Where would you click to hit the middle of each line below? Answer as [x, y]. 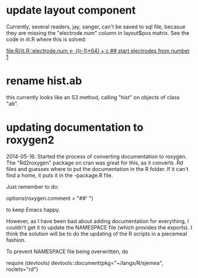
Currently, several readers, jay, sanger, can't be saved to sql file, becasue [96, 27]
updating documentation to [75, 127]
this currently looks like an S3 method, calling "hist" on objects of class [93, 97]
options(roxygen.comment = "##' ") [50, 198]
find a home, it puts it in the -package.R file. [60, 175]
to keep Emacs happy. [33, 209]
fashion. [16, 240]
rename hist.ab [44, 81]
